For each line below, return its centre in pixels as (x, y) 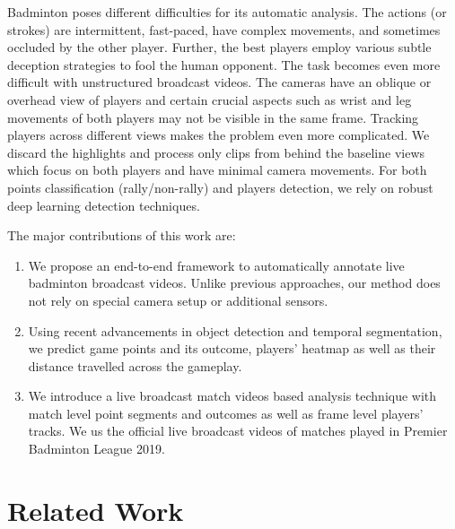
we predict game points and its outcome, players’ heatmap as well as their (232, 348)
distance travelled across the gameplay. (135, 365)
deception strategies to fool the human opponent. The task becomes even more (224, 64)
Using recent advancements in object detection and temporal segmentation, (235, 330)
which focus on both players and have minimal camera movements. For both (217, 170)
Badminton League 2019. (96, 449)
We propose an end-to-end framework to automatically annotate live (216, 265)
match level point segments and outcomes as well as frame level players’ (226, 413)
